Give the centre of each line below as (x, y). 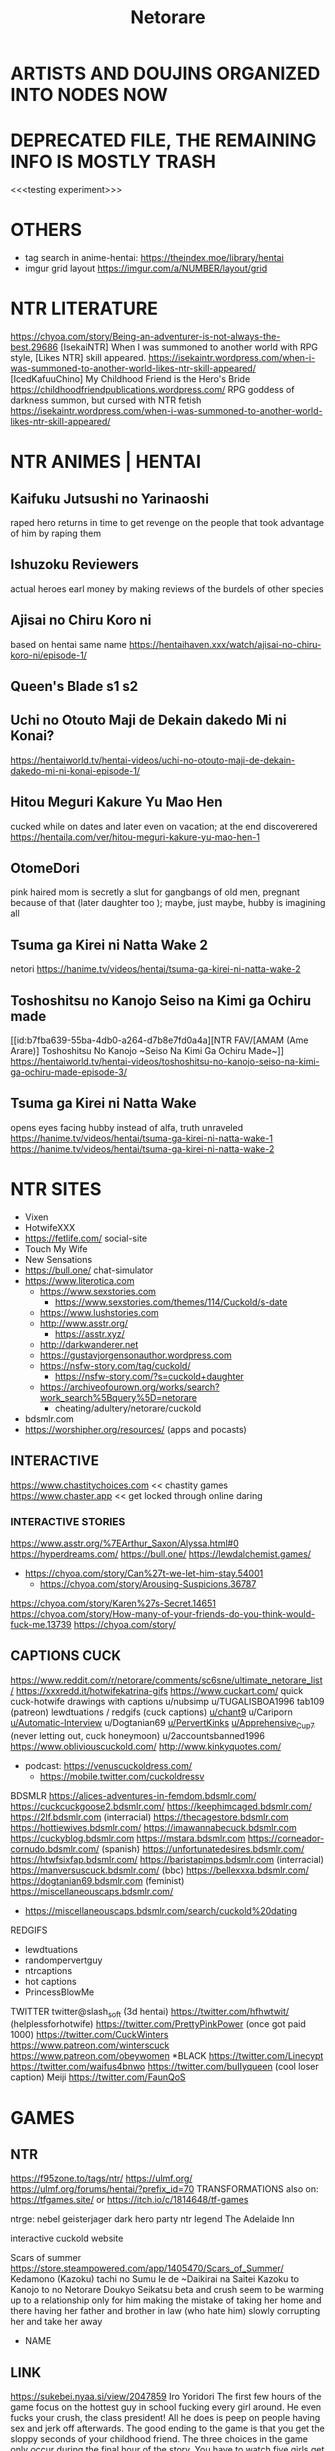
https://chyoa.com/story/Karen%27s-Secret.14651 (113, 1603)
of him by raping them (56, 533)
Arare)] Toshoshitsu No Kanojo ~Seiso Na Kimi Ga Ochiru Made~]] (147, 1051)
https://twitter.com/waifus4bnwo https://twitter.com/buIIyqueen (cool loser (165, 2067)
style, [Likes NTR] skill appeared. (78, 357)
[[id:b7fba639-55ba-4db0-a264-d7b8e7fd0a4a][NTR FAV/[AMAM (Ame (159, 1040)
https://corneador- (286, 1838)
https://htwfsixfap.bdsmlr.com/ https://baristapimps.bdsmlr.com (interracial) (167, 1859)
